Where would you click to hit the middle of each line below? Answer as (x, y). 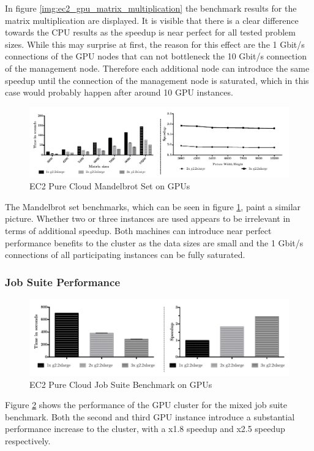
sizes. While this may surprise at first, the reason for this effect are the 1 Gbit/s (155, 44)
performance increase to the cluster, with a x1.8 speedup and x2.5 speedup (145, 429)
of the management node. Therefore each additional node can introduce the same (157, 68)
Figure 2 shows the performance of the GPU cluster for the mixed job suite (146, 405)
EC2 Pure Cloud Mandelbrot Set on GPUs (110, 186)
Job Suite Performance (63, 282)
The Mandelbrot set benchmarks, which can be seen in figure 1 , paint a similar (153, 206)
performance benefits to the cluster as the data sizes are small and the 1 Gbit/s (154, 242)
